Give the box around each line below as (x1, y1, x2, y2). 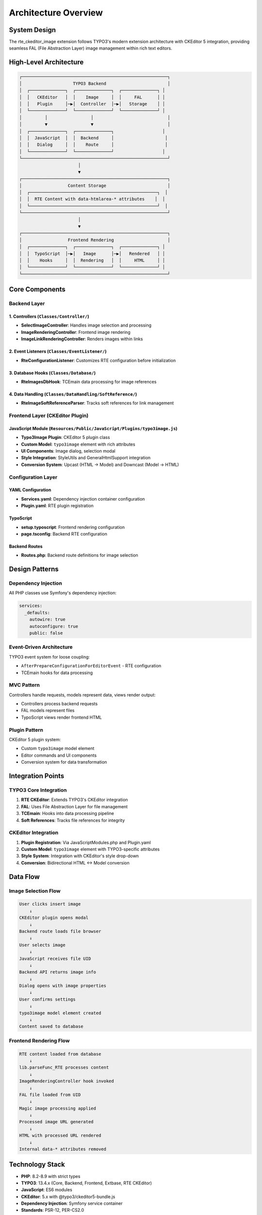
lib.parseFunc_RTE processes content (19, 1065, 109, 1070)
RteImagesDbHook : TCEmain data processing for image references (21, 379, 157, 384)
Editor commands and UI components (21, 752, 97, 758)
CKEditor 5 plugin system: (9, 737, 61, 742)
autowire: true (29, 617, 65, 622)
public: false (29, 630, 63, 636)
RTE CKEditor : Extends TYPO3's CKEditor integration (21, 797, 128, 803)
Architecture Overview (9, 7, 103, 18)
